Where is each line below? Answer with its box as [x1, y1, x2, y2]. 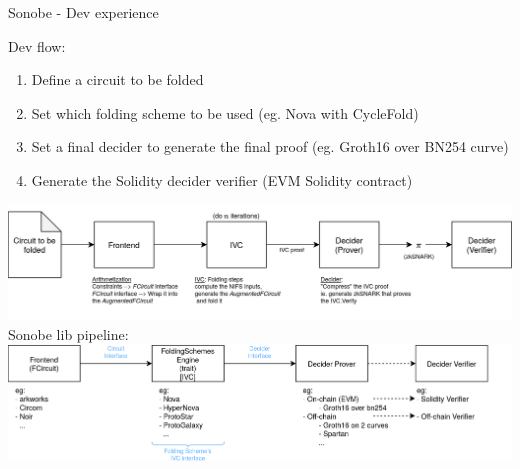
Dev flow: [8, 35, 66, 56]
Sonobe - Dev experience [8, 2, 159, 22]
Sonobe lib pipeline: [8, 323, 129, 344]
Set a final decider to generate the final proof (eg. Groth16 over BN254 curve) [31, 136, 509, 157]
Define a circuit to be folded [31, 69, 204, 90]
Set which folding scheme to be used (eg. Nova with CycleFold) [31, 102, 419, 123]
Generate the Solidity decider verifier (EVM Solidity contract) [31, 169, 413, 190]
